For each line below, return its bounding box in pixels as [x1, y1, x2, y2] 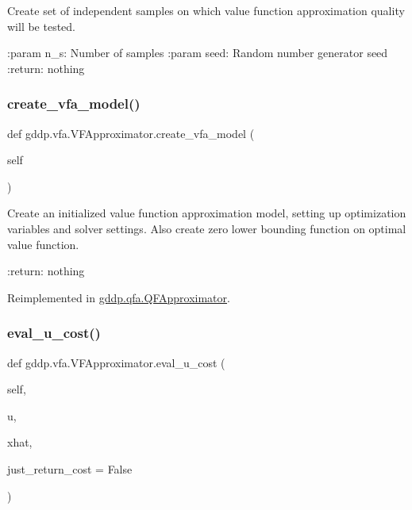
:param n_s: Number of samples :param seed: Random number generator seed [7, 44, 388, 61]
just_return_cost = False [7, 460, 133, 477]
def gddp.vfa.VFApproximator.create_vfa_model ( [7, 125, 255, 141]
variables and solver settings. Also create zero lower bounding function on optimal [7, 220, 406, 236]
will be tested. [7, 17, 76, 34]
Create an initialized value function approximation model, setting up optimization [7, 205, 406, 221]
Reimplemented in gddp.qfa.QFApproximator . [7, 289, 230, 305]
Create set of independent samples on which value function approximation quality [7, 2, 405, 18]
